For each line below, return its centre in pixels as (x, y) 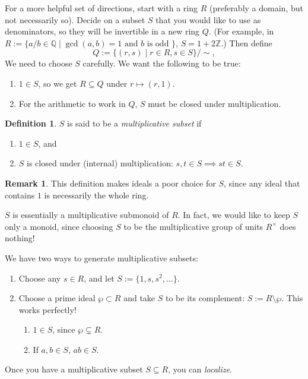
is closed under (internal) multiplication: (100, 163)
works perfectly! (47, 309)
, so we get (58, 83)
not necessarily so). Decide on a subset (75, 19)
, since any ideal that (262, 183)
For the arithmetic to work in (72, 103)
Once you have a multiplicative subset (74, 369)
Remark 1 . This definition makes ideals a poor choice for (110, 183)
